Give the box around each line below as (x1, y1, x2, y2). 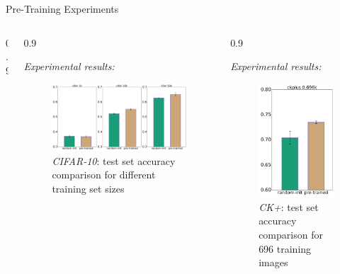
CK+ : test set (259, 199, 319, 214)
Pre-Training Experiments (6, 1, 119, 16)
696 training (259, 241, 312, 256)
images (259, 255, 288, 270)
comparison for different (52, 167, 156, 182)
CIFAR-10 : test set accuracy (52, 153, 176, 168)
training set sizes (52, 181, 125, 195)
